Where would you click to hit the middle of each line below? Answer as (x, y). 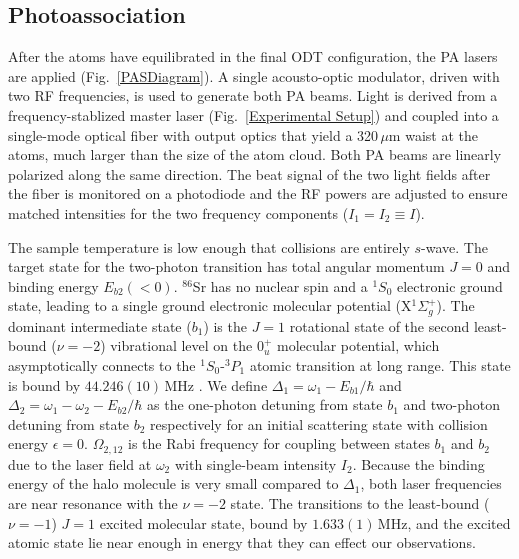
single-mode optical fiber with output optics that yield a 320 (193, 134)
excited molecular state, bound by (203, 522)
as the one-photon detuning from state (265, 404)
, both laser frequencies (431, 483)
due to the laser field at (80, 463)
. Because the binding (418, 463)
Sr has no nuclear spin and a (280, 285)
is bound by (44, 384)
